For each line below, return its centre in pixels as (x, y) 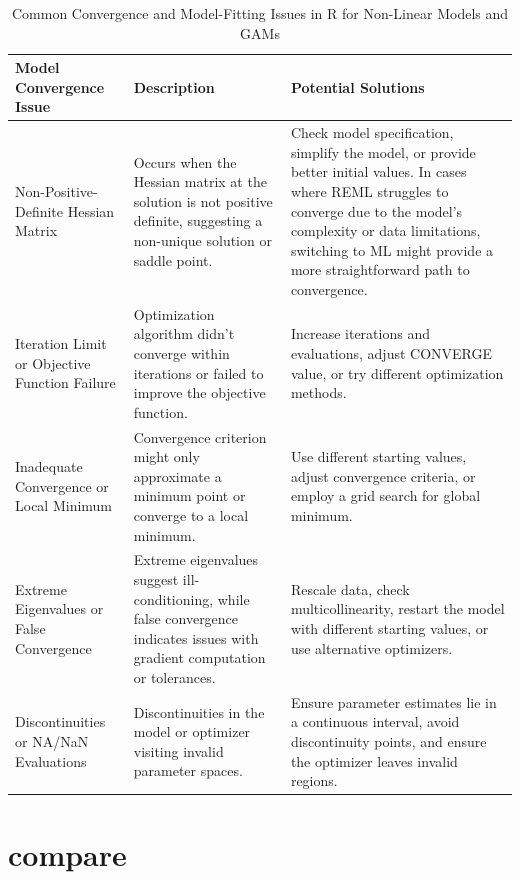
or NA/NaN (52, 741)
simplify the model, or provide (383, 151)
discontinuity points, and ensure (388, 741)
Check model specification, (372, 132)
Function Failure (65, 382)
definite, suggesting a (198, 220)
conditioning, (173, 598)
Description (174, 86)
